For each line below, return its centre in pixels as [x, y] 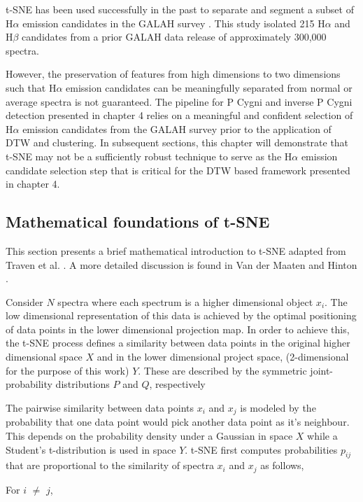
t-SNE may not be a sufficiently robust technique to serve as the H [149, 156]
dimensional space [44, 357]
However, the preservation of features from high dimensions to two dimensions [173, 74]
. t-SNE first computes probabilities [261, 449]
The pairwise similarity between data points [100, 407]
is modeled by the [278, 407]
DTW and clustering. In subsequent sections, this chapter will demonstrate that [177, 142]
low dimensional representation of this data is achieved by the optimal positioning [181, 315]
